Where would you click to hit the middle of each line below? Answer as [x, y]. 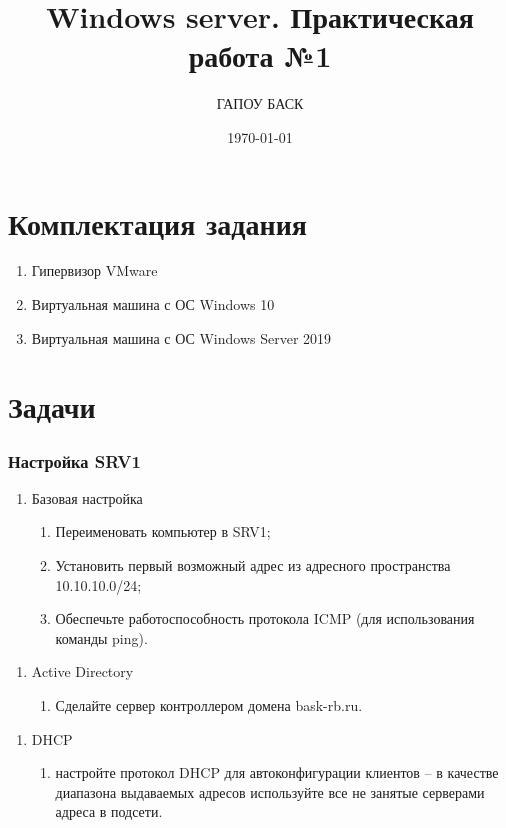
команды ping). [101, 637]
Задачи [52, 406]
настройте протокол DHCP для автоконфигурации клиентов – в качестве [277, 772]
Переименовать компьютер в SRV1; [163, 531]
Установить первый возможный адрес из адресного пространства [253, 565]
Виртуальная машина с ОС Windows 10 [153, 304]
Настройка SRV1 [74, 460]
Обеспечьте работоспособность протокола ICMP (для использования [265, 618]
